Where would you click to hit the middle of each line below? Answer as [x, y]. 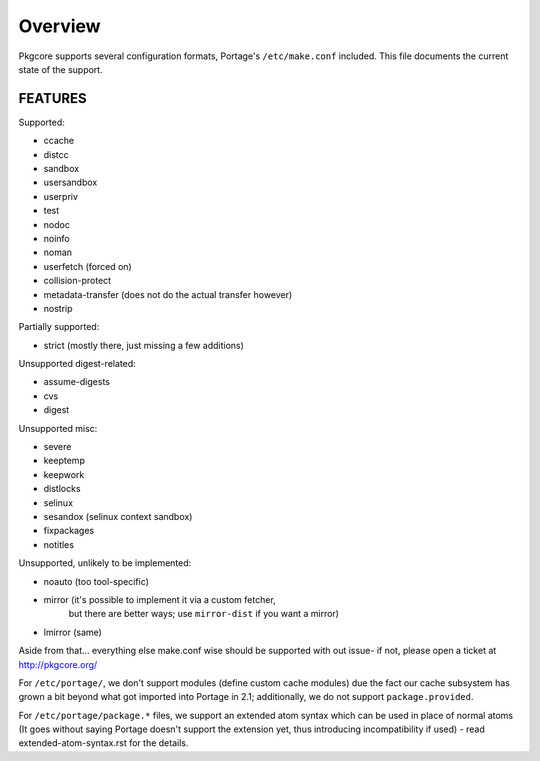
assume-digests [76, 382]
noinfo [56, 238]
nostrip [58, 308]
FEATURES [52, 98]
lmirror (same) [72, 632]
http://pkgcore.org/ [58, 664]
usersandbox [70, 182]
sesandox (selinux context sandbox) [118, 516]
